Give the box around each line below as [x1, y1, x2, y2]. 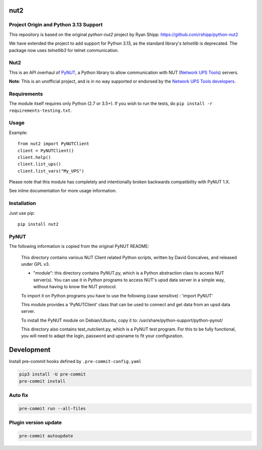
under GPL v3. [21, 261, 50, 267]
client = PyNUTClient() [17, 148, 74, 153]
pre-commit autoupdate [19, 433, 73, 439]
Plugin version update [9, 419, 62, 426]
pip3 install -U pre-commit [19, 372, 86, 377]
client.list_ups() [17, 161, 62, 167]
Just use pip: [9, 210, 35, 216]
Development [9, 346, 51, 354]
